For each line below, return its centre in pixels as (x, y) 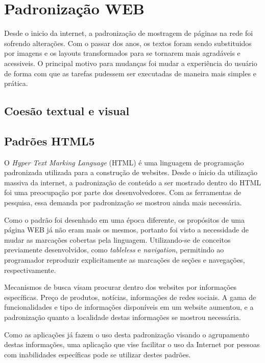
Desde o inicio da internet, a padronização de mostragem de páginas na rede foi (129, 33)
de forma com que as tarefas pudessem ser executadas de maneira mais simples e (130, 73)
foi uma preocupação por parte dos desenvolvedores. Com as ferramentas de (123, 192)
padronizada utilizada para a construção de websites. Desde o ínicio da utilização (131, 172)
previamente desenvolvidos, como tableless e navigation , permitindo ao (114, 250)
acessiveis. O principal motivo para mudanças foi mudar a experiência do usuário (131, 63)
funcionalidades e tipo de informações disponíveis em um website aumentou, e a (129, 307)
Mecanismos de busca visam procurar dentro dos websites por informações (121, 287)
